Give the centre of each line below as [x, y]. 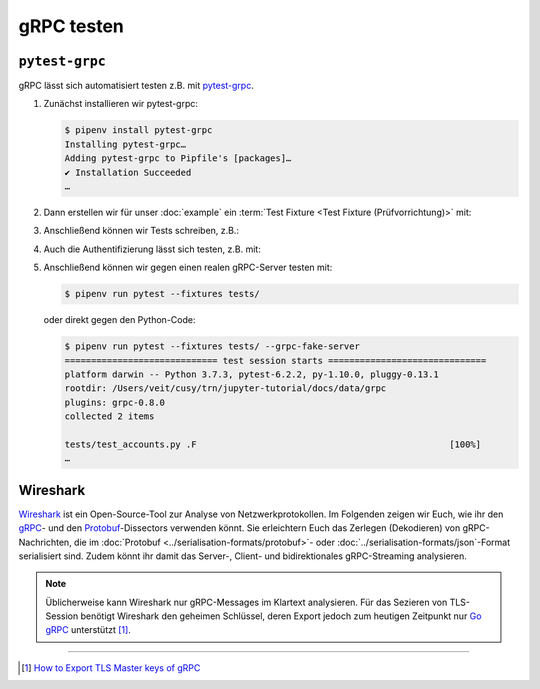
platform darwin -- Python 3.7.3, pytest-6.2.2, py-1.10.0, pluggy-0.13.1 [252, 374]
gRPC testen [71, 26]
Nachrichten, [45, 542]
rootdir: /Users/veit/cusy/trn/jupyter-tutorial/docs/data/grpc [225, 388]
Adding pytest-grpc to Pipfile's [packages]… [178, 158]
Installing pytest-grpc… [125, 144]
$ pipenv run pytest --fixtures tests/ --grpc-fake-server [212, 346]
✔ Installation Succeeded [128, 172]
